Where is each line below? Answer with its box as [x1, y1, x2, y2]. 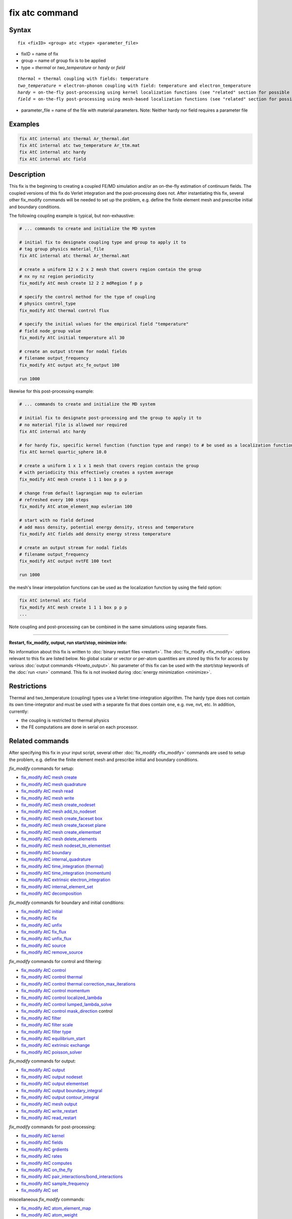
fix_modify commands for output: [9, 1058, 76, 1064]
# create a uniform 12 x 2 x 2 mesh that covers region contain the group [19, 267, 202, 273]
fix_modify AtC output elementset [21, 1081, 89, 1087]
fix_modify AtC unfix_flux [21, 936, 72, 942]
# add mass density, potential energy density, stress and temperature [19, 524, 194, 530]
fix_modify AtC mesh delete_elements [21, 836, 97, 842]
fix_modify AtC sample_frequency [21, 1180, 90, 1186]
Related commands [9, 737, 69, 746]
